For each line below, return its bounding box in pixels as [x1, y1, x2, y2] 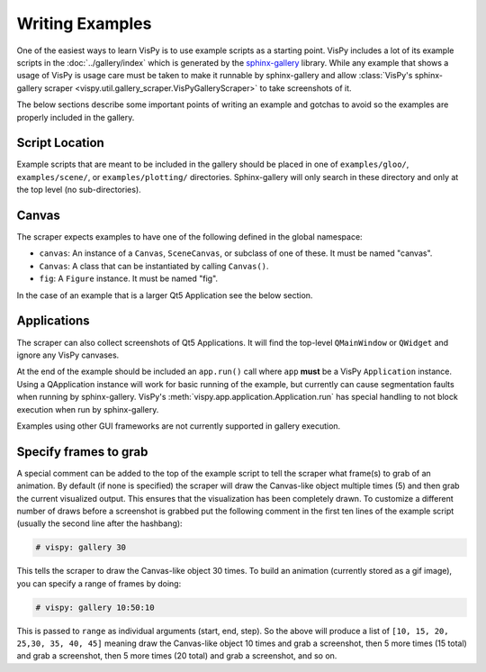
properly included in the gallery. [16, 112, 135, 123]
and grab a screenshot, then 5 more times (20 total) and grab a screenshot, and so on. [16, 650, 337, 661]
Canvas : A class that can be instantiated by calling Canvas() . [39, 260, 269, 271]
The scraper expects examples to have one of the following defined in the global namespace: [16, 232, 364, 242]
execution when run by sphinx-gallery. [16, 404, 159, 414]
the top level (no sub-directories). [16, 185, 141, 195]
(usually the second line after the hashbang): [16, 518, 184, 529]
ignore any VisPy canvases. [16, 350, 120, 360]
